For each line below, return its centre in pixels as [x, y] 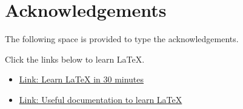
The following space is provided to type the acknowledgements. [122, 39]
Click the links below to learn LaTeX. [75, 59]
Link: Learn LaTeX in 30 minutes [82, 79]
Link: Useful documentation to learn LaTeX [101, 99]
